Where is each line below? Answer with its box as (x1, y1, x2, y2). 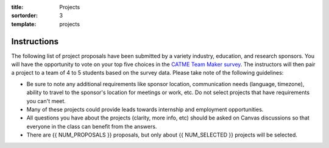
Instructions (11, 36, 59, 47)
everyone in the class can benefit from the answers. (26, 123, 157, 130)
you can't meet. (26, 97, 66, 104)
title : (11, 4, 24, 10)
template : (11, 20, 37, 27)
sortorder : (11, 12, 38, 19)
